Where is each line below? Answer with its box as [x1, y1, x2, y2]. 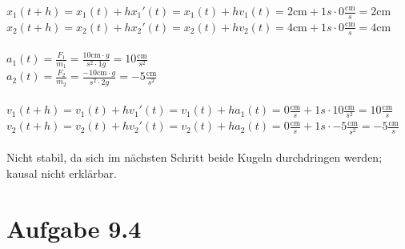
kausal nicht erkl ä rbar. [6, 164, 117, 181]
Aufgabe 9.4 [6, 211, 142, 244]
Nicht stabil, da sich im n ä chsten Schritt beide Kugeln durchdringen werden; [6, 149, 383, 166]
